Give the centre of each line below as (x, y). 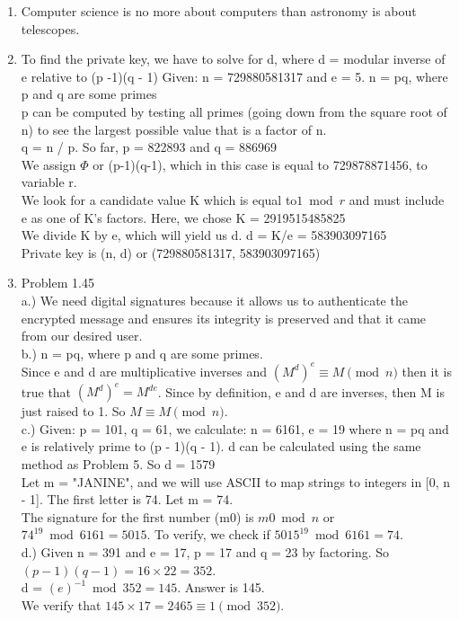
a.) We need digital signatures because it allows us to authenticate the (214, 300)
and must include (397, 199)
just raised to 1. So (73, 411)
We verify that (61, 604)
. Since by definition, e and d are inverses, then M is (301, 391)
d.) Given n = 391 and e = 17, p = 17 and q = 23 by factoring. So (205, 552)
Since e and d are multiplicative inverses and (144, 371)
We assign (49, 164)
